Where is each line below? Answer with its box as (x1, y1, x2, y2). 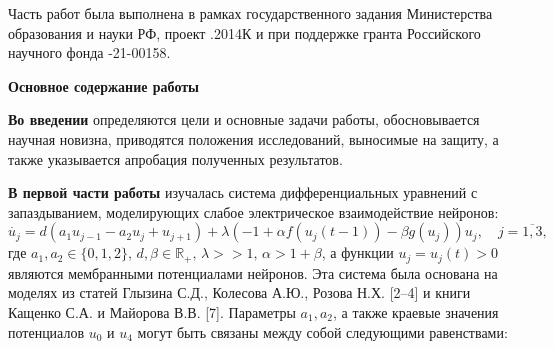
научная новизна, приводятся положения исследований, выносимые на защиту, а (8, 128, 499, 149)
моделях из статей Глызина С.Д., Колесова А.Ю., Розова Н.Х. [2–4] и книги (8, 282, 471, 303)
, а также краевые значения (332, 301, 499, 322)
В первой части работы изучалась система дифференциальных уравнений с (8, 182, 478, 203)
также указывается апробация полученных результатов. (8, 148, 343, 169)
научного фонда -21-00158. (8, 42, 171, 63)
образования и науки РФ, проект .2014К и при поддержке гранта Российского (8, 22, 481, 43)
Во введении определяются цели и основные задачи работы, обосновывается (8, 109, 480, 130)
